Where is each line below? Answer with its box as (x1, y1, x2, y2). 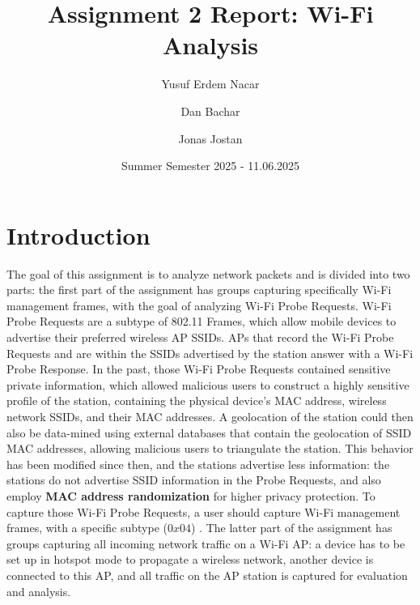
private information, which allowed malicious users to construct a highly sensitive (6, 376, 409, 393)
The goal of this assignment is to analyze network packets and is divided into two (6, 265, 410, 282)
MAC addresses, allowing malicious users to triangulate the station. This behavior (6, 440, 414, 457)
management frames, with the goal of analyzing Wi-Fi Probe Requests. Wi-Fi (6, 296, 392, 313)
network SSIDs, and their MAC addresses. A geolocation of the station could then (6, 407, 414, 424)
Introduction (6, 218, 151, 251)
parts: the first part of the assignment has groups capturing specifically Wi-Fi (6, 281, 392, 298)
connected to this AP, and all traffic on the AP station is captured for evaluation (6, 566, 408, 583)
